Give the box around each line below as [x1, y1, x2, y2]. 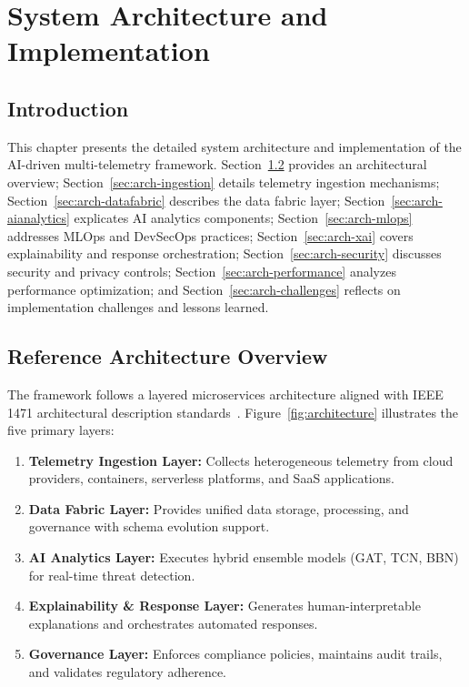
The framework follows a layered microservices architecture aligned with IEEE [7, 384, 444, 403]
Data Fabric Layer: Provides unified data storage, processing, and [28, 499, 409, 518]
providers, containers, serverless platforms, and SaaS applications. [28, 469, 394, 488]
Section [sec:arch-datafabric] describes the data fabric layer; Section [7, 190, 385, 209]
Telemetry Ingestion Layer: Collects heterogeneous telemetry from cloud [28, 450, 454, 470]
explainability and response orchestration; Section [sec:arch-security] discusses [7, 244, 442, 263]
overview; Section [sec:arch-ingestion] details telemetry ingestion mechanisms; [7, 172, 440, 191]
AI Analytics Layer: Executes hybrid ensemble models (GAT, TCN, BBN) [28, 548, 459, 567]
